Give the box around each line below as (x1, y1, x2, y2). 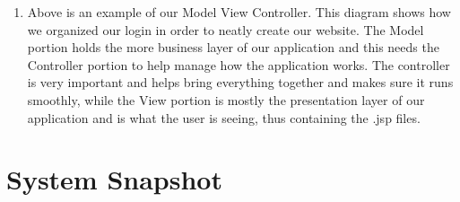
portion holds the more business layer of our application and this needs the (27, 38, 439, 57)
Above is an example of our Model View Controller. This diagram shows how (27, 3, 451, 21)
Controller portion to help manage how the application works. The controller (27, 55, 450, 74)
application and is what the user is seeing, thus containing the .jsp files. (27, 108, 421, 127)
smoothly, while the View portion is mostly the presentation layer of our (27, 90, 425, 109)
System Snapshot (6, 161, 222, 198)
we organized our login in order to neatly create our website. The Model (27, 20, 424, 39)
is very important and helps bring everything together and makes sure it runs (27, 73, 454, 92)
